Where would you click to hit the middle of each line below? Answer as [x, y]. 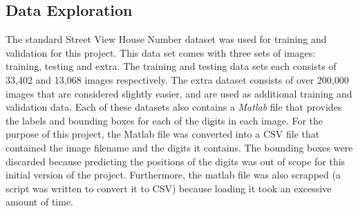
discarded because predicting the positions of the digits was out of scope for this [176, 161]
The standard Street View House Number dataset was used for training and [166, 39]
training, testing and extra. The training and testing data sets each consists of [171, 66]
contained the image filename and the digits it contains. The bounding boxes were [179, 147]
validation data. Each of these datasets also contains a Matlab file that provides [174, 107]
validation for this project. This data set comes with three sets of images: [161, 52]
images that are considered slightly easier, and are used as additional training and [179, 93]
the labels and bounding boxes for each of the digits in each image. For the [164, 120]
